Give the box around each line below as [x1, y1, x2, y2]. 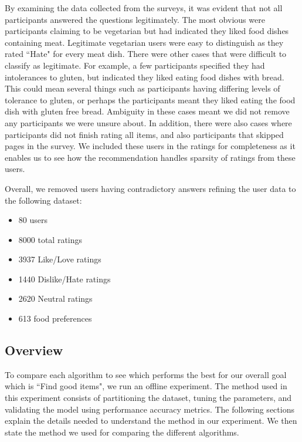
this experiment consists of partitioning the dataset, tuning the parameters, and [5, 392, 292, 404]
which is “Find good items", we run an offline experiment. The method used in [5, 380, 287, 392]
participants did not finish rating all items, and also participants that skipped [5, 128, 284, 140]
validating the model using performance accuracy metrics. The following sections [5, 403, 294, 415]
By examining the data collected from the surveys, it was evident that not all [5, 2, 283, 14]
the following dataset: [5, 194, 82, 206]
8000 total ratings [18, 233, 83, 245]
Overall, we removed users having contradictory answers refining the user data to [5, 182, 296, 194]
